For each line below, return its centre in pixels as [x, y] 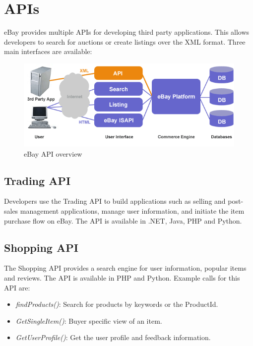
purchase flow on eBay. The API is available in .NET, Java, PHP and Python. [123, 220]
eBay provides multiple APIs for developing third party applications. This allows [127, 32]
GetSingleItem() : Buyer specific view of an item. [89, 320]
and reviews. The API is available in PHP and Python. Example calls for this [122, 278]
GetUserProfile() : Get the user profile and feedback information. [113, 337]
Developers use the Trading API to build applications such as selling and [115, 201]
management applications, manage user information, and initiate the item [132, 211]
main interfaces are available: [48, 51]
